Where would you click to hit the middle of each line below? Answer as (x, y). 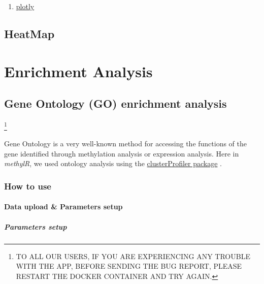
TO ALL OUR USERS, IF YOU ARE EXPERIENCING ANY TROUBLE (133, 256)
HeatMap (29, 33)
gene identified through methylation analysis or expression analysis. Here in (122, 153)
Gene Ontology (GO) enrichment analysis (115, 103)
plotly (25, 6)
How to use (28, 186)
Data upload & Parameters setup (63, 207)
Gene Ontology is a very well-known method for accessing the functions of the (126, 144)
